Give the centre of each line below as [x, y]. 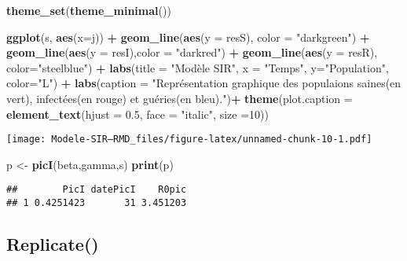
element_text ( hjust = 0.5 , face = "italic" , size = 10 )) [137, 114]
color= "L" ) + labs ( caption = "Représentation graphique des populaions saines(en [204, 83]
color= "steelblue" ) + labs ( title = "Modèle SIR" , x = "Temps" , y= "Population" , [198, 67]
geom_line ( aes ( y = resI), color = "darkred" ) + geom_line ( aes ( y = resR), [192, 52]
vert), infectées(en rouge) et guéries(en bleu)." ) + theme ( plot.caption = [180, 98]
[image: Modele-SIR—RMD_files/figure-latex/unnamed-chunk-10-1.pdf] [189, 140]
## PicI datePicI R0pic [97, 190]
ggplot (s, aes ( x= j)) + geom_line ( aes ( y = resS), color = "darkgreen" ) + [188, 37]
